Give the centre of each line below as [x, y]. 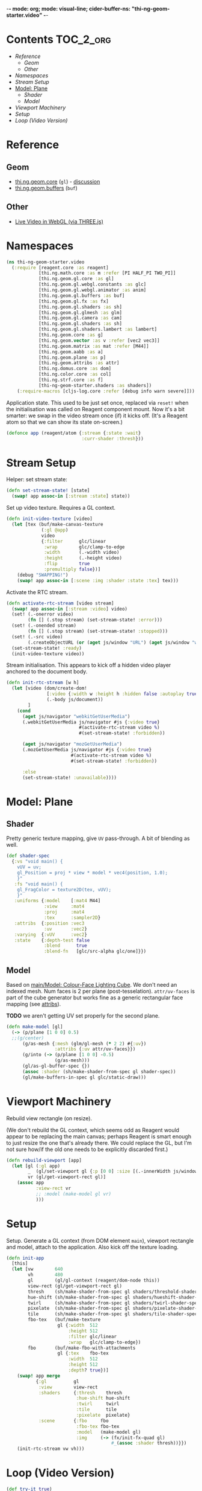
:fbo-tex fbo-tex [98, 1426]
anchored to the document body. [47, 672]
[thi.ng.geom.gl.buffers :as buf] [81, 295]
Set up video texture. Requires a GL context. [61, 508]
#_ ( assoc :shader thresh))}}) [149, 1443]
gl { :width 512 [78, 1326]
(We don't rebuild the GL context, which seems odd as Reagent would [93, 1130]
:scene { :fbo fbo [74, 1421]
